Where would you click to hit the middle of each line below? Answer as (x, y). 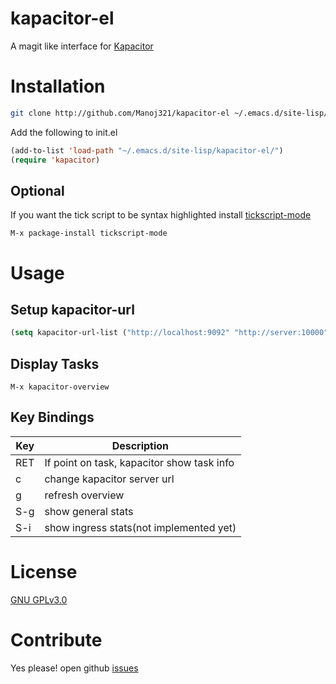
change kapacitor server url (109, 479)
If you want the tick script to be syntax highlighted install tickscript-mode (161, 215)
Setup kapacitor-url (72, 309)
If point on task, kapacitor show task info (139, 462)
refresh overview (84, 495)
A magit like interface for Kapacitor (82, 46)
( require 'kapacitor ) (55, 160)
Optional (37, 190)
